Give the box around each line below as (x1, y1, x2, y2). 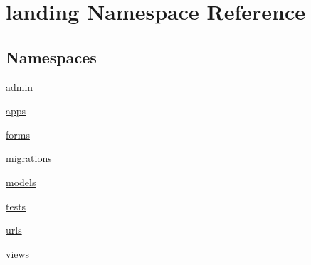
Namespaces (6, 45, 97, 67)
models (6, 174, 36, 189)
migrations (6, 151, 52, 166)
